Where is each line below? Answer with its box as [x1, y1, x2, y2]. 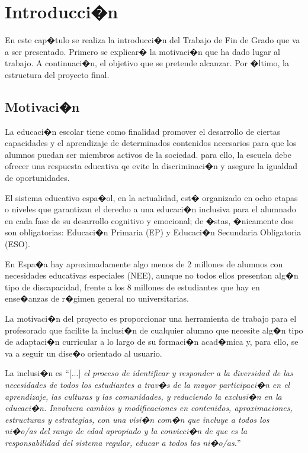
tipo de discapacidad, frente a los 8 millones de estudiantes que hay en [5, 280, 260, 293]
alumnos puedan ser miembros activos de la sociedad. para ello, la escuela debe [5, 148, 291, 160]
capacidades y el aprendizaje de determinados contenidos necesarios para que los [5, 137, 297, 149]
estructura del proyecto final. [5, 68, 110, 80]
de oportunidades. [5, 172, 70, 184]
